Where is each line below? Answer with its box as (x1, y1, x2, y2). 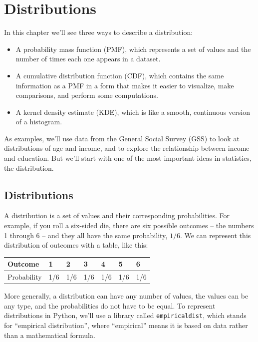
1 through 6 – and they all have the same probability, (4, 230, 168, 240)
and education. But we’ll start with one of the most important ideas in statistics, (4, 153, 252, 163)
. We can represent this (180, 230, 251, 240)
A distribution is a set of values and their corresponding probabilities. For (4, 210, 230, 221)
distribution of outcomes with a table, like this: (4, 240, 148, 250)
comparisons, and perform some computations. (15, 90, 158, 100)
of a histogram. (15, 116, 62, 127)
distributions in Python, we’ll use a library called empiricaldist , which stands (4, 310, 247, 321)
